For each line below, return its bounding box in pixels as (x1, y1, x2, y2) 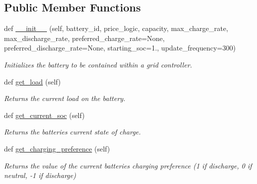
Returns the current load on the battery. (4, 93, 126, 103)
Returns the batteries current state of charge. (4, 126, 141, 137)
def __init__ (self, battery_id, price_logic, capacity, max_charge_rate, (4, 23, 229, 33)
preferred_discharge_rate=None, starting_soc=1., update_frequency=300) (4, 42, 236, 53)
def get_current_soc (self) (4, 109, 85, 120)
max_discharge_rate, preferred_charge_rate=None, (4, 32, 165, 43)
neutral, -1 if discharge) (4, 170, 76, 180)
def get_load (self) (4, 76, 61, 86)
